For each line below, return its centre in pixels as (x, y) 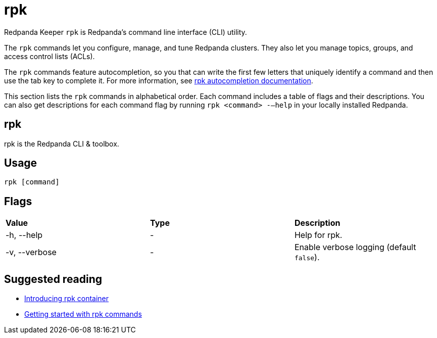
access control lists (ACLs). (50, 56)
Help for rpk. (318, 235)
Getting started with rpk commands (83, 314)
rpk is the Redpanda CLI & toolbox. (62, 143)
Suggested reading (53, 279)
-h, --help (24, 235)
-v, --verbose (31, 252)
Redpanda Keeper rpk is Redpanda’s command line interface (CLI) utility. (126, 32)
